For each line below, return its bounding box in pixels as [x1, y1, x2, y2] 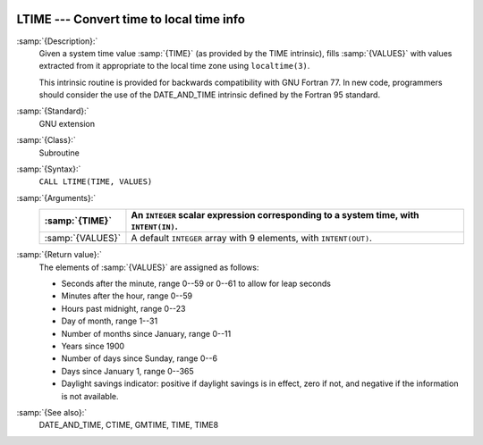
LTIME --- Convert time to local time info [16, 12, 246, 27]
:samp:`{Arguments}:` [16, 192, 97, 203]
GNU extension [38, 118, 96, 129]
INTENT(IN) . [131, 220, 179, 232]
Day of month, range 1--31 [61, 315, 158, 326]
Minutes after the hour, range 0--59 [61, 290, 192, 301]
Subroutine [38, 147, 80, 158]
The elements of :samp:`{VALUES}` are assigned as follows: [38, 262, 259, 273]
